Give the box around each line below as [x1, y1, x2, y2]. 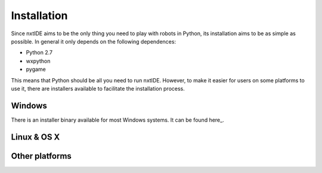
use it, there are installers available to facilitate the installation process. [11, 85, 185, 92]
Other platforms [11, 151, 72, 161]
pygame [26, 66, 46, 73]
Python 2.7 [26, 49, 53, 56]
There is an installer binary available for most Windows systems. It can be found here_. [11, 116, 224, 123]
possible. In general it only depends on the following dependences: [11, 38, 176, 45]
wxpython [26, 57, 51, 64]
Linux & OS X [11, 132, 60, 142]
